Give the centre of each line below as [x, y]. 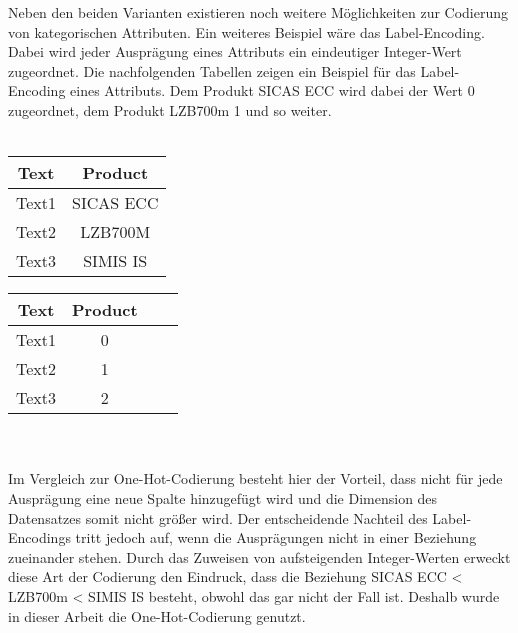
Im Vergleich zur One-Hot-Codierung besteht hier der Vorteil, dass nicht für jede [255, 478]
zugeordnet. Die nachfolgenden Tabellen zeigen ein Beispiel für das [212, 70]
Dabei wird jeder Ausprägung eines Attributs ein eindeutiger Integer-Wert [235, 51]
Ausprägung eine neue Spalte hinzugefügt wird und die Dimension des [223, 497]
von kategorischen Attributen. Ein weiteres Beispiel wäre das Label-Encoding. [246, 31]
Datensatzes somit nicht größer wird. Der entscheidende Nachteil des [218, 517]
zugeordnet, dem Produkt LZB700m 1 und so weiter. [170, 109]
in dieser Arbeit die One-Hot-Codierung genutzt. [157, 615]
